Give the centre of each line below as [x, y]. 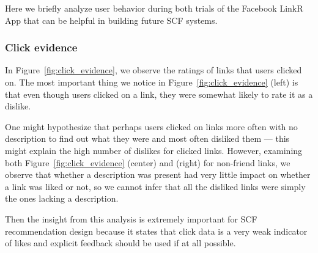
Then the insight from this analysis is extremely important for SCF [131, 218]
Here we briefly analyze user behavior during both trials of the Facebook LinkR [154, 8]
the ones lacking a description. [62, 198]
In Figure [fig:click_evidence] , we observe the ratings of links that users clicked [153, 70]
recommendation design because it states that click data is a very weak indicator [156, 231]
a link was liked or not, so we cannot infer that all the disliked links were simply [155, 186]
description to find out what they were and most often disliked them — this [147, 138]
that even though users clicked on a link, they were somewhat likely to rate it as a [159, 94]
